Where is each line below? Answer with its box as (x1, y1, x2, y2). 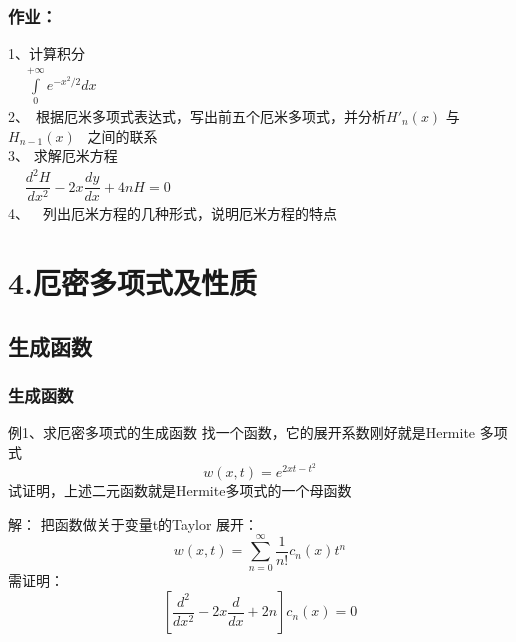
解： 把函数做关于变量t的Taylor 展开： (8, 513, 259, 534)
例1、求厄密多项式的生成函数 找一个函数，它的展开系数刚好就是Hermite (8, 422, 476, 443)
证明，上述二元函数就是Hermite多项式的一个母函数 (21, 480, 352, 501)
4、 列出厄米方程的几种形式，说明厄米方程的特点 (8, 203, 337, 224)
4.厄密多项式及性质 (8, 262, 258, 303)
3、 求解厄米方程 (8, 145, 118, 166)
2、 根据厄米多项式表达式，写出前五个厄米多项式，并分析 (8, 105, 386, 126)
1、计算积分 (8, 43, 85, 64)
